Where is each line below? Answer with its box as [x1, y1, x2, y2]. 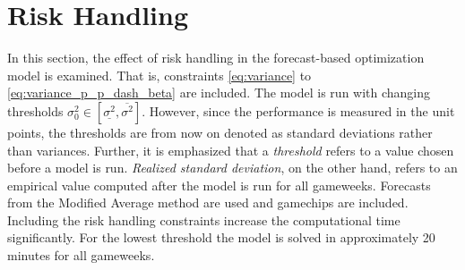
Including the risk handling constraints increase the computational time [7, 210, 400, 229]
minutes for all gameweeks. [7, 246, 155, 265]
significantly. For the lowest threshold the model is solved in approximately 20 [7, 228, 435, 247]
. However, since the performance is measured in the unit [142, 101, 455, 120]
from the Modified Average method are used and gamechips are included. [7, 193, 409, 212]
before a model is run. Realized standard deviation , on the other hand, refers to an [7, 158, 458, 177]
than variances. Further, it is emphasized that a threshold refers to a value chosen [7, 140, 454, 159]
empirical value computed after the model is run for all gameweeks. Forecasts [7, 175, 431, 194]
